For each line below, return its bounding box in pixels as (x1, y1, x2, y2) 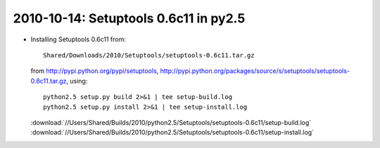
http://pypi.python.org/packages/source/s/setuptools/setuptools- (160, 67, 350, 75)
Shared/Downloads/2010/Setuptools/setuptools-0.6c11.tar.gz (43, 51, 255, 59)
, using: (66, 76, 88, 85)
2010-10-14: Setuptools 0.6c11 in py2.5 (13, 11, 246, 26)
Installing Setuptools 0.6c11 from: (30, 35, 127, 43)
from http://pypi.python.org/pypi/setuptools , (30, 67, 159, 75)
